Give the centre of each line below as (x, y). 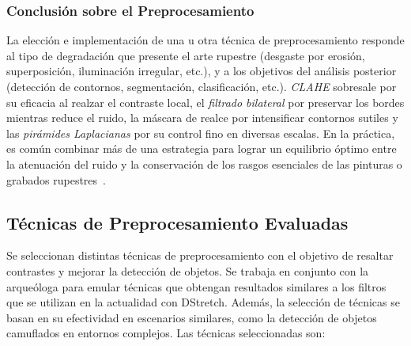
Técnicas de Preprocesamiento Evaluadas (177, 222)
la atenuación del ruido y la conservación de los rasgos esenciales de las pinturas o (204, 163)
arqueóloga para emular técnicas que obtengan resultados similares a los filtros (196, 286)
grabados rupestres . (56, 179)
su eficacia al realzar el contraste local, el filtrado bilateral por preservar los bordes (205, 102)
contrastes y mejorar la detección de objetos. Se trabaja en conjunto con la (188, 270)
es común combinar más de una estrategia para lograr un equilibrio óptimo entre (202, 148)
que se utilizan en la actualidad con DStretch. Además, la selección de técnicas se (203, 302)
